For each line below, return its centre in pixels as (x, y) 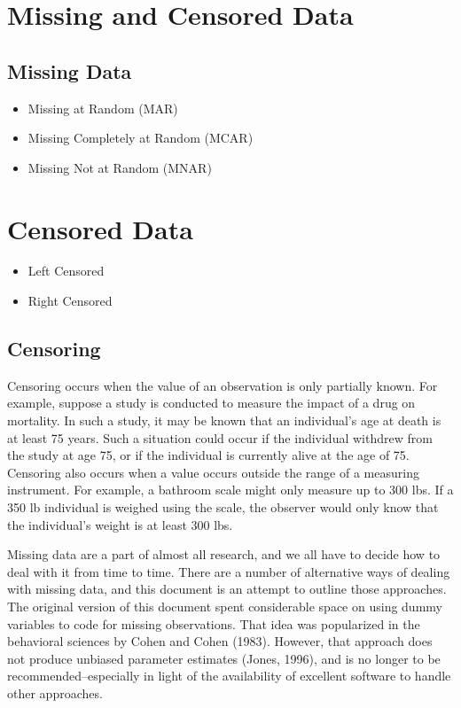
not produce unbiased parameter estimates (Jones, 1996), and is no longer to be (224, 658)
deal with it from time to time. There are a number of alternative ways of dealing (229, 571)
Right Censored (70, 301)
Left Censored (66, 271)
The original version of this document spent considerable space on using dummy (225, 606)
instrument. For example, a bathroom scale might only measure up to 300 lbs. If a (230, 490)
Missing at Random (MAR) (103, 108)
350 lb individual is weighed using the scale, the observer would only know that (223, 507)
